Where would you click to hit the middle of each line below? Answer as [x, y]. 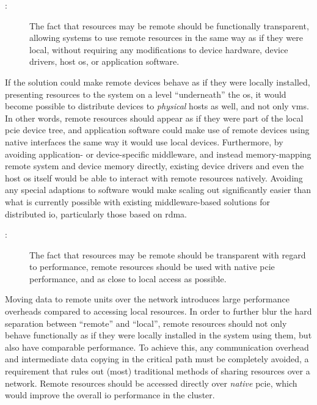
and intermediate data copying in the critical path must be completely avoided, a [157, 359]
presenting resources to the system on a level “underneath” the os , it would [146, 94]
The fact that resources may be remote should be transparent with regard [168, 254]
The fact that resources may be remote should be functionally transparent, [169, 25]
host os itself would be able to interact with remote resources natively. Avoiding [154, 177]
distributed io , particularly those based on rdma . [96, 213]
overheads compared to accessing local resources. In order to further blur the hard [158, 311]
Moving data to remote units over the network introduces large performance [147, 299]
